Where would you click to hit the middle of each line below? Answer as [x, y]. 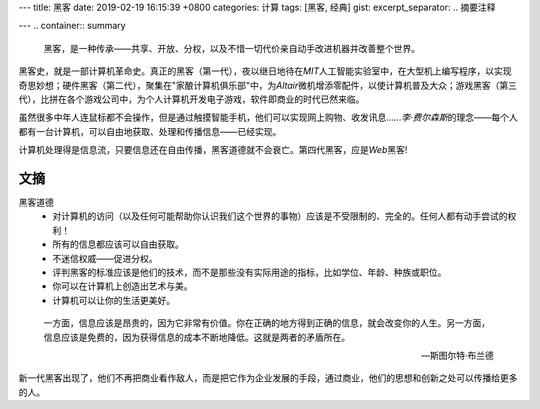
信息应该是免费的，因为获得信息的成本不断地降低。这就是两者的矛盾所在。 [196, 337]
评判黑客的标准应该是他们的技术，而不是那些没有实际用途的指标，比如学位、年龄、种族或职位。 [249, 272]
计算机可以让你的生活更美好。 [113, 300]
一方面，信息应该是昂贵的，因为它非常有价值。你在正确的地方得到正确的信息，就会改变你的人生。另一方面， [266, 323]
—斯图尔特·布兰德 [457, 355]
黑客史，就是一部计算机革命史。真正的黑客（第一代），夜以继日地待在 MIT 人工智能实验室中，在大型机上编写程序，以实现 [265, 71]
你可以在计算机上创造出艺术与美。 [122, 286]
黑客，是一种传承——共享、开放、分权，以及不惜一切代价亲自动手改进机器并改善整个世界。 [231, 48]
